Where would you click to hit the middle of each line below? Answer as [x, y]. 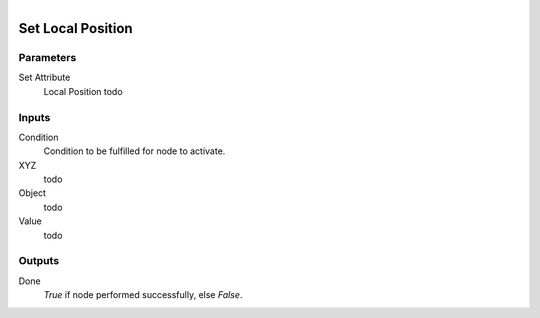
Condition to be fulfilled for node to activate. [134, 151]
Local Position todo [83, 91]
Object [32, 193]
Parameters [47, 57]
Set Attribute [44, 77]
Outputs [39, 261]
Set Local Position [76, 28]
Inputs [34, 117]
